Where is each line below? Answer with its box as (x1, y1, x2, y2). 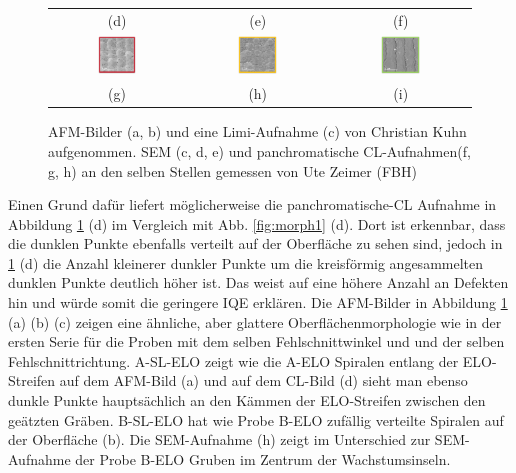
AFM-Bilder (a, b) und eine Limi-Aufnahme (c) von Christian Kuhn (48, 121, 467, 142)
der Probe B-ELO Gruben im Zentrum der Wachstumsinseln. (75, 448, 451, 469)
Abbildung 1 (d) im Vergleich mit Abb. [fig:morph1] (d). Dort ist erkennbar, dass (8, 213, 506, 234)
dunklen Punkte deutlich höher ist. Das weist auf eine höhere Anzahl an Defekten (8, 272, 509, 293)
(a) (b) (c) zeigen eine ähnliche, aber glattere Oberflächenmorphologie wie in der (8, 311, 502, 332)
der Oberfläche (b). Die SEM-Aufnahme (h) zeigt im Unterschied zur (8, 429, 431, 450)
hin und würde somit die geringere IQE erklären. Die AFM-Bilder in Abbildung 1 (8, 292, 508, 313)
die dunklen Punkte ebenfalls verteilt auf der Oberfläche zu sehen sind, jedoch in (8, 233, 503, 254)
